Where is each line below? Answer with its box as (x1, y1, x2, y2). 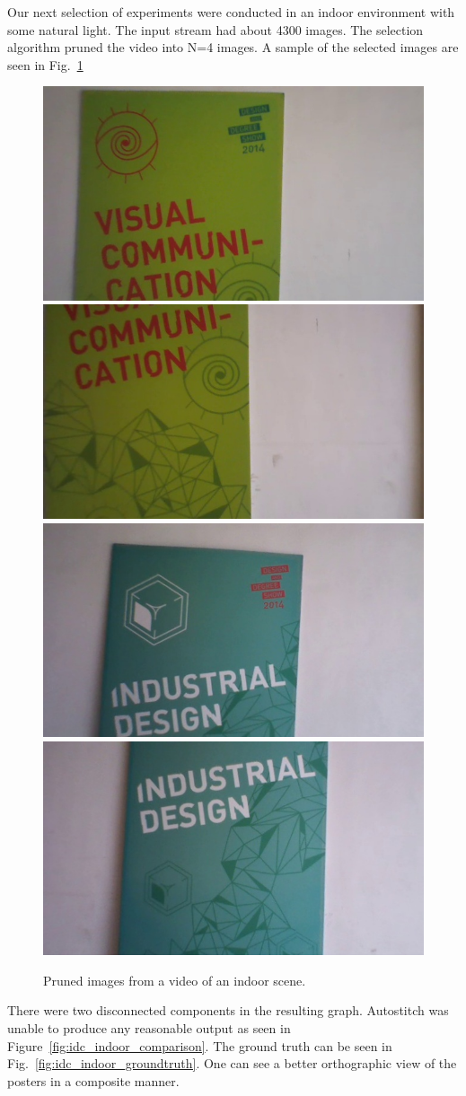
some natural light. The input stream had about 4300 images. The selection (7, 20, 424, 39)
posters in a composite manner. (7, 1071, 180, 1090)
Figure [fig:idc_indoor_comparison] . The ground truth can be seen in (7, 1036, 392, 1055)
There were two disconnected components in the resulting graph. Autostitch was (7, 1001, 449, 1020)
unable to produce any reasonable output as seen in (7, 1018, 291, 1037)
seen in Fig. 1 (7, 55, 84, 74)
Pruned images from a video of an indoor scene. (43, 970, 306, 989)
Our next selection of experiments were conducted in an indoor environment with (7, 3, 455, 21)
